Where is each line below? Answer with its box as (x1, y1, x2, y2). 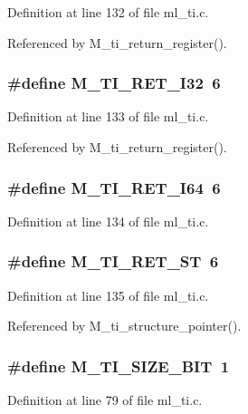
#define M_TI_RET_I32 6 (7, 72, 221, 94)
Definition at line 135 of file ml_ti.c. (7, 285, 209, 304)
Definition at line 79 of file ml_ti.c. (7, 390, 203, 409)
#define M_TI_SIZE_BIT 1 (7, 354, 230, 377)
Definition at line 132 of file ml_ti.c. (7, 3, 209, 21)
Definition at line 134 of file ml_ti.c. (7, 211, 209, 230)
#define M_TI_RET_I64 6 (7, 176, 221, 198)
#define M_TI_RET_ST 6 (7, 250, 219, 273)
